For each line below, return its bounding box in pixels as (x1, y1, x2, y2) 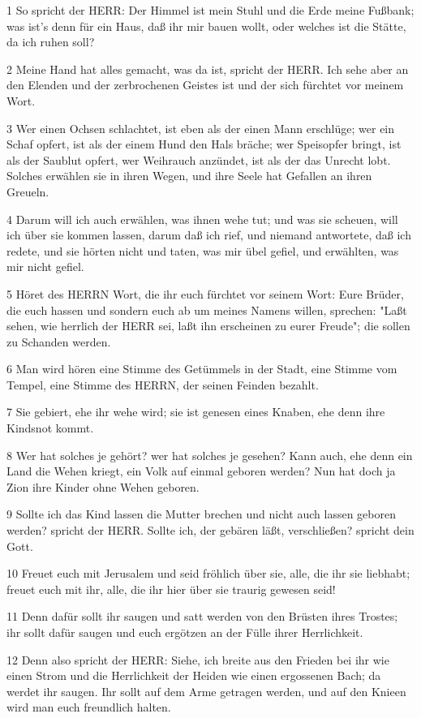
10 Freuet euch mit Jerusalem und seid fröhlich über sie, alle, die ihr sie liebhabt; (6, 565, 410, 582)
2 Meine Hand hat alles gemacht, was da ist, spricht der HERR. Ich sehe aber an (6, 60, 409, 77)
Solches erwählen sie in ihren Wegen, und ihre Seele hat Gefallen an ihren (6, 167, 372, 184)
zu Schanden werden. (6, 333, 111, 350)
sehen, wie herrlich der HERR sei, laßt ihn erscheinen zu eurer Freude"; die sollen (6, 317, 410, 334)
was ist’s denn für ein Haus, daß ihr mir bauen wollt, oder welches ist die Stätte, (6, 17, 406, 34)
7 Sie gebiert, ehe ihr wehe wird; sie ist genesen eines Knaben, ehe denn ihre (6, 403, 385, 420)
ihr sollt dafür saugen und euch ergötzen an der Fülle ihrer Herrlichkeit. (6, 624, 363, 640)
